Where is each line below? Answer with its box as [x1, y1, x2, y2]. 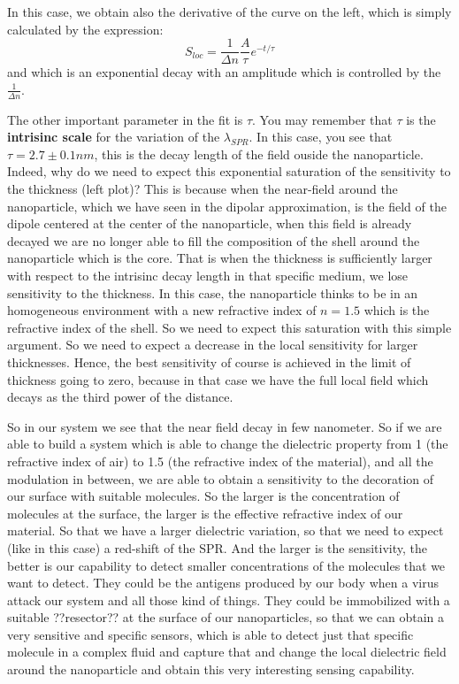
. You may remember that [252, 110, 393, 128]
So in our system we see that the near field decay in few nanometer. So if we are [7, 417, 442, 435]
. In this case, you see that [249, 127, 393, 146]
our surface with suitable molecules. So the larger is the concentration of [7, 487, 400, 505]
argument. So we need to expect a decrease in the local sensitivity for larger [7, 335, 418, 354]
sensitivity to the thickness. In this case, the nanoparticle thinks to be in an [7, 283, 418, 302]
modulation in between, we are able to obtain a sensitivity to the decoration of [7, 469, 434, 488]
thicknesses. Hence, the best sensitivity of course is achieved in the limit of [7, 352, 411, 371]
